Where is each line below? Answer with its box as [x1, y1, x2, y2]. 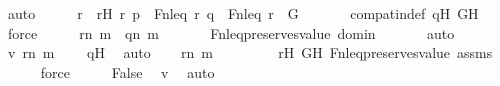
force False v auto [40, 61, 215, 82]
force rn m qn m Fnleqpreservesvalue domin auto [7, 22, 455, 43]
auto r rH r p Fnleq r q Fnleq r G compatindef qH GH [7, 3, 479, 23]
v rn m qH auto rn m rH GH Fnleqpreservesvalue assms [7, 42, 493, 63]
